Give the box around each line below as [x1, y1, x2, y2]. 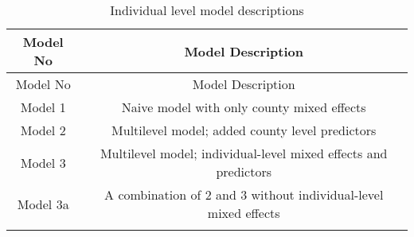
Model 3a [17, 194, 69, 213]
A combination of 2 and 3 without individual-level [104, 185, 384, 204]
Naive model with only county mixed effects [121, 98, 366, 116]
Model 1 [20, 98, 66, 116]
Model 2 [20, 121, 66, 139]
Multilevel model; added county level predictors [111, 121, 377, 139]
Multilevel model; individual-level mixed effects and [100, 144, 388, 162]
